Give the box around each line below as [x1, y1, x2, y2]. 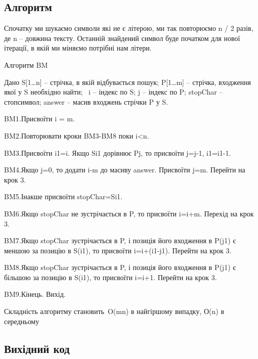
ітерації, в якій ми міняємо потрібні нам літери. [4, 42, 152, 53]
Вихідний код [4, 340, 70, 356]
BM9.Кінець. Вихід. [4, 289, 66, 299]
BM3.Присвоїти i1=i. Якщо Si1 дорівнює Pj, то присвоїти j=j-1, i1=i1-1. [4, 147, 231, 158]
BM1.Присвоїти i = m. [4, 113, 75, 124]
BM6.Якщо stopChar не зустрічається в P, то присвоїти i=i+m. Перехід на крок [4, 208, 254, 218]
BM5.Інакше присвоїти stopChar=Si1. [4, 191, 122, 202]
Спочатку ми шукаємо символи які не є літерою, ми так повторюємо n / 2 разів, [4, 23, 253, 33]
